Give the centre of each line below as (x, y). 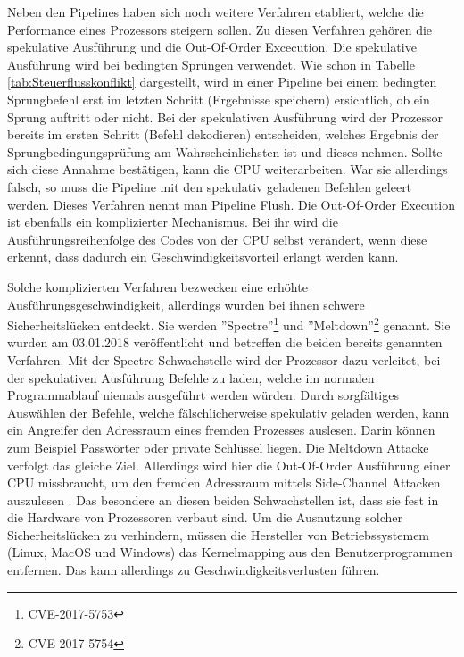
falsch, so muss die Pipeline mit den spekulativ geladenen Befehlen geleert (210, 186)
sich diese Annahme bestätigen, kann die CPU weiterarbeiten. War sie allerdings (228, 169)
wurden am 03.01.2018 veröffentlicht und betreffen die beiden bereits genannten (225, 342)
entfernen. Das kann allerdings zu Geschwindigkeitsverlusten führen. (194, 570)
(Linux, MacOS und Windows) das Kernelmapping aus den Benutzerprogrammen (230, 552)
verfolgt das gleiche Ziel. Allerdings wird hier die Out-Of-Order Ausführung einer (229, 465)
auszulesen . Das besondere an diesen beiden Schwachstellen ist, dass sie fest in (223, 499)
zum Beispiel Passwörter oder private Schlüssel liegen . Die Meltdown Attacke (218, 447)
